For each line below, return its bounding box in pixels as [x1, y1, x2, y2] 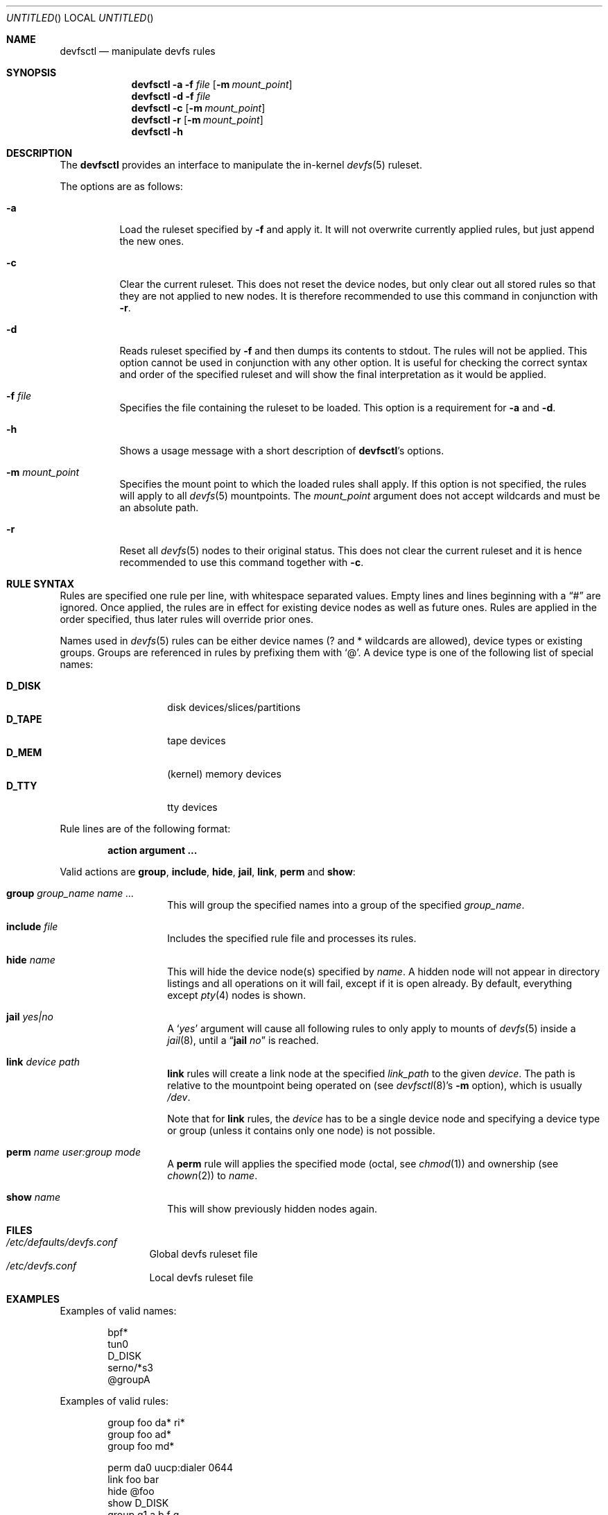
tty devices [167, 801, 218, 813]
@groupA [107, 1373, 150, 1385]
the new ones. [119, 235, 184, 247]
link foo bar [107, 1473, 159, 1485]
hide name [6, 954, 55, 966]
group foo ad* [107, 1428, 171, 1440]
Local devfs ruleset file [149, 1272, 254, 1283]
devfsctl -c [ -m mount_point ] [131, 102, 266, 114]
